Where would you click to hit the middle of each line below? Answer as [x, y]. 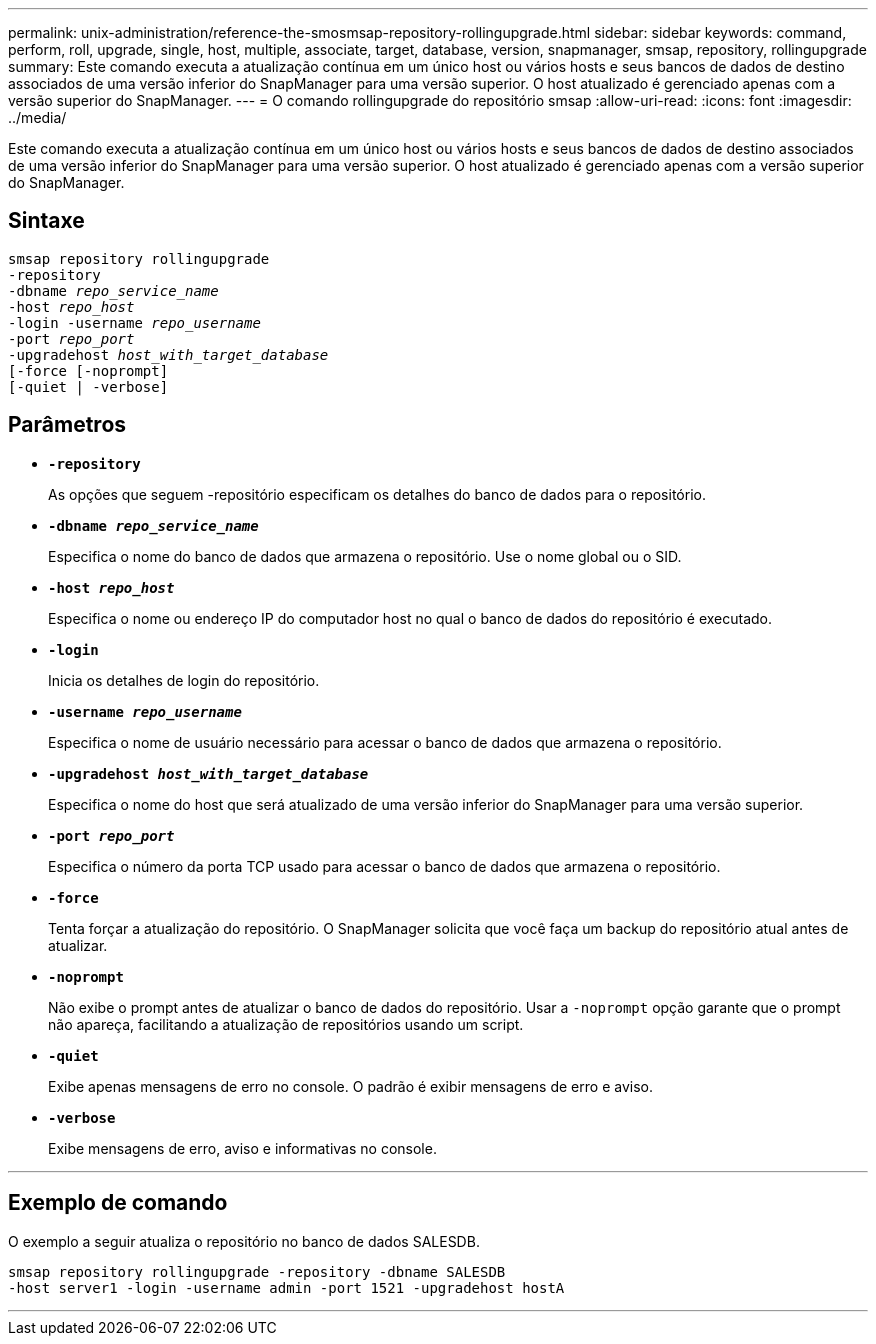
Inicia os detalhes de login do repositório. [184, 680]
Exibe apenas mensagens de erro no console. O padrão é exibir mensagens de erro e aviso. [350, 1086]
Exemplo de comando [118, 1203]
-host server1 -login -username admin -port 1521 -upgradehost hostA [286, 1287]
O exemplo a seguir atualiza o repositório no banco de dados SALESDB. [244, 1241]
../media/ [37, 117]
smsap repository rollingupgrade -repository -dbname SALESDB [257, 1271]
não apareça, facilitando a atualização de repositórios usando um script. [286, 1024]
